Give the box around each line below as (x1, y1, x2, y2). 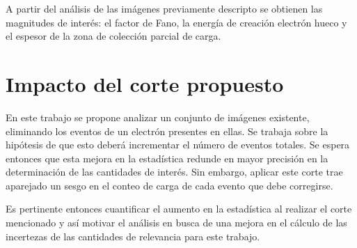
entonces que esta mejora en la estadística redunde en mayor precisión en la (6, 150, 328, 165)
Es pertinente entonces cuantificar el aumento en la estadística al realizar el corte (6, 201, 352, 216)
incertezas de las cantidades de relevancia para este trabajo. (6, 228, 260, 243)
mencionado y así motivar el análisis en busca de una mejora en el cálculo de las (6, 215, 347, 230)
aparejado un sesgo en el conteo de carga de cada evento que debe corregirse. (6, 178, 333, 192)
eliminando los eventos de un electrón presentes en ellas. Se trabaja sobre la (6, 123, 328, 138)
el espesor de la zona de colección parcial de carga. (6, 29, 221, 43)
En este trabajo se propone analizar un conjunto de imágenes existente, (6, 109, 310, 124)
